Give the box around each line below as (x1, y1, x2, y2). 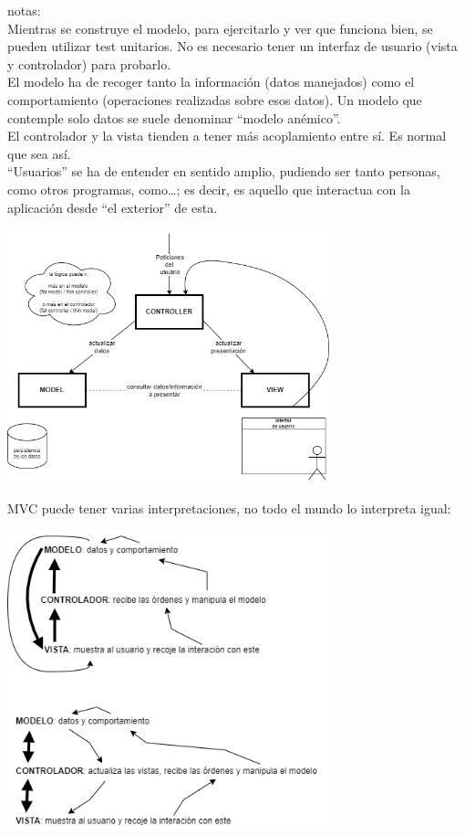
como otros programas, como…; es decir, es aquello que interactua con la (7, 179, 410, 198)
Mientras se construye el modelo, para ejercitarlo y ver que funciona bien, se (7, 18, 433, 37)
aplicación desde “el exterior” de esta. (7, 197, 218, 217)
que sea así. (7, 143, 71, 163)
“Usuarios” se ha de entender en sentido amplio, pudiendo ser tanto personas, (7, 162, 440, 181)
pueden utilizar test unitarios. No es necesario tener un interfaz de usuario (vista (7, 37, 458, 56)
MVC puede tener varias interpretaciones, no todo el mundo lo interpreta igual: (7, 499, 451, 518)
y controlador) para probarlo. (7, 54, 171, 73)
